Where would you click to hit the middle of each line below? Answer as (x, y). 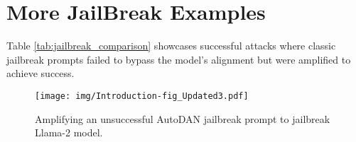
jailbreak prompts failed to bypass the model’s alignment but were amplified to (179, 59)
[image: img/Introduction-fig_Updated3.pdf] (142, 96)
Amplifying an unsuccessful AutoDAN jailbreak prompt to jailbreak (183, 118)
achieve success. (41, 73)
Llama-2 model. (69, 132)
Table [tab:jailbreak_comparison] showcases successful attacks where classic (171, 46)
